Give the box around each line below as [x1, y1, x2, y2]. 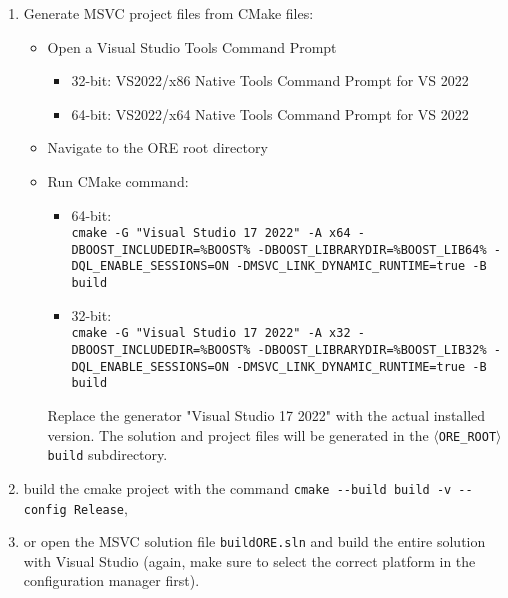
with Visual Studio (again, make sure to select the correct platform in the [23, 550, 476, 571]
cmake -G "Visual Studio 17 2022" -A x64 [71, 226, 351, 241]
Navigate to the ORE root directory [47, 137, 268, 158]
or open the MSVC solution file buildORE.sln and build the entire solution [23, 531, 486, 552]
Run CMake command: [47, 170, 189, 191]
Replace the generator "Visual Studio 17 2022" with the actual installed [47, 405, 486, 425]
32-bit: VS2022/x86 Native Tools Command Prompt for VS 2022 [71, 70, 469, 91]
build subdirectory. [47, 444, 168, 465]
